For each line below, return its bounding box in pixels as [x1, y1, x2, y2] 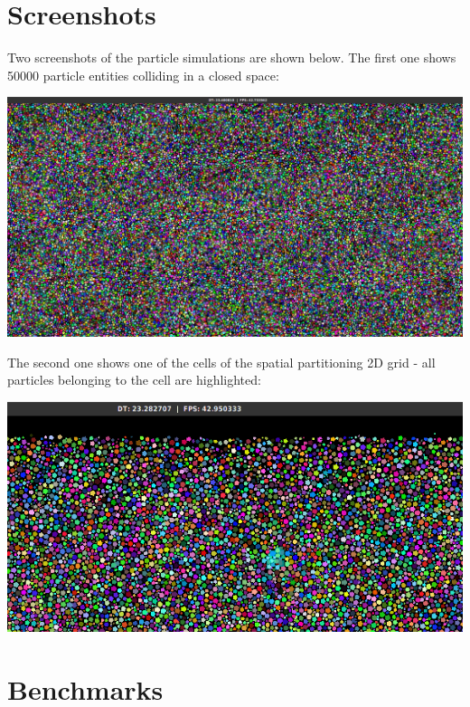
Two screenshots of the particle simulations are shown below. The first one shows [7, 48, 456, 67]
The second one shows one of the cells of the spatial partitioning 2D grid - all [7, 352, 436, 371]
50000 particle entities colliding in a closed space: [7, 65, 279, 84]
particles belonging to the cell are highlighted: [7, 370, 261, 389]
